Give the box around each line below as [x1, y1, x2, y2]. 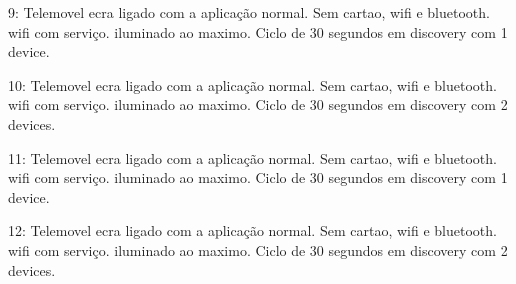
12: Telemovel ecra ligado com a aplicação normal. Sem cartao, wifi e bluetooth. [8, 220, 497, 241]
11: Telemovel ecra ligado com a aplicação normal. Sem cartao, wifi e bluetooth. [8, 147, 497, 168]
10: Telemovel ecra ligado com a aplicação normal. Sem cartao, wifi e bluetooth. [8, 74, 497, 95]
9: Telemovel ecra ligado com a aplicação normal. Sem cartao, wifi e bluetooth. [8, 2, 490, 22]
